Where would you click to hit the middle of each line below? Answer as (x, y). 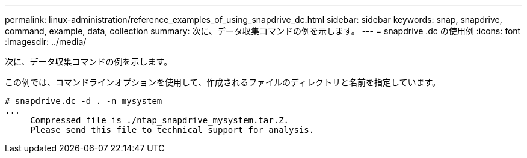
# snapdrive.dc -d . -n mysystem (84, 101)
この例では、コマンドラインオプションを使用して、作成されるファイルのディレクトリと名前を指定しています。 (223, 82)
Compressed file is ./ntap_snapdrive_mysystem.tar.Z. (160, 120)
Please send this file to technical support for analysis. (172, 130)
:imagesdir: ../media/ (46, 42)
